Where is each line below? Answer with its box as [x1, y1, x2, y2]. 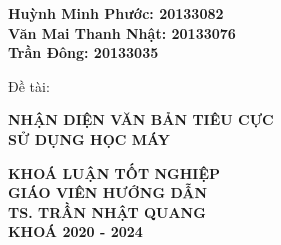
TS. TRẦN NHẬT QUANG [8, 201, 206, 222]
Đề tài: [8, 75, 50, 96]
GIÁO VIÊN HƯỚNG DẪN [8, 182, 208, 203]
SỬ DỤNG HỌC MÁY [8, 128, 171, 149]
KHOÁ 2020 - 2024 [8, 221, 143, 242]
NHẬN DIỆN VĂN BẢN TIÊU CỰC [8, 109, 274, 130]
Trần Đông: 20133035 [8, 42, 159, 63]
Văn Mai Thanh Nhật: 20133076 [8, 22, 236, 43]
